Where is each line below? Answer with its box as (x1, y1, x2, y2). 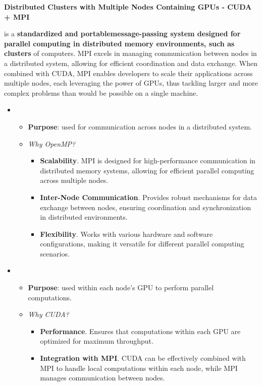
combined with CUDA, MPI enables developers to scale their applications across (4, 68, 253, 78)
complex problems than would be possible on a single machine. (4, 87, 198, 98)
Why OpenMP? (28, 138, 76, 149)
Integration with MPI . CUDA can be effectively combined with (40, 353, 246, 363)
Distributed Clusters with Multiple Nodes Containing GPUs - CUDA (4, 2, 252, 12)
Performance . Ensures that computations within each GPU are (40, 326, 241, 336)
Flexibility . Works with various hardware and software (40, 228, 213, 239)
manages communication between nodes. (40, 372, 165, 383)
